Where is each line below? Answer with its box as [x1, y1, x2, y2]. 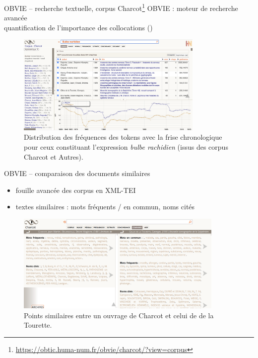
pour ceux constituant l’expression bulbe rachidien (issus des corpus [24, 141, 228, 152]
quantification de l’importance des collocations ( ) [4, 22, 153, 32]
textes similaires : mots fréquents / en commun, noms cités [15, 201, 195, 212]
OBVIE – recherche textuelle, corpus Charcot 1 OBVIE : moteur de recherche [4, 1, 238, 13]
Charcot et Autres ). [24, 151, 83, 162]
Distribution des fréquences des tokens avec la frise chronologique [24, 132, 222, 142]
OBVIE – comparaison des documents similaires [4, 168, 150, 179]
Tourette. [24, 320, 52, 330]
